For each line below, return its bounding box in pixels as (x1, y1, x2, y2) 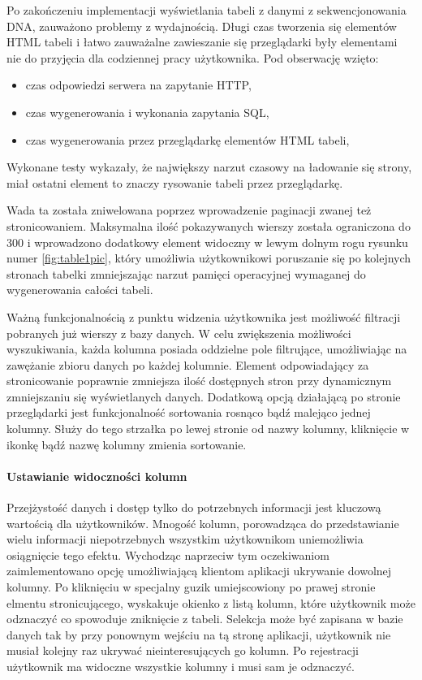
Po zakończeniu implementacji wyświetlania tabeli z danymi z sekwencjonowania (6, 2, 407, 18)
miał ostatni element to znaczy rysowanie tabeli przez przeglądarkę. (6, 174, 343, 191)
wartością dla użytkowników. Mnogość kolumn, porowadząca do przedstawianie (6, 514, 399, 531)
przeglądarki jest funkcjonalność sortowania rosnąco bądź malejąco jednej (6, 404, 371, 421)
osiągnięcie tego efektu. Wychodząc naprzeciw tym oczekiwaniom (6, 546, 329, 563)
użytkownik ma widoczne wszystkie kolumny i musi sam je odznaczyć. (6, 657, 355, 674)
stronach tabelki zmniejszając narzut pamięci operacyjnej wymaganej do (6, 265, 366, 282)
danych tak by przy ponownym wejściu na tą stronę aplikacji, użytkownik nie (6, 626, 391, 643)
